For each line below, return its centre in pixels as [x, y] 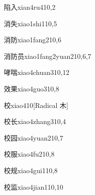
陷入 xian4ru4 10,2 [30, 7]
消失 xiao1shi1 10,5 [31, 23]
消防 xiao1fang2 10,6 [33, 40]
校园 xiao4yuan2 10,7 [34, 137]
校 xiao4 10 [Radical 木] [36, 105]
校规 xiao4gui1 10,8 [31, 170]
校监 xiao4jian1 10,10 [34, 186]
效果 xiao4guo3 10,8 [32, 88]
